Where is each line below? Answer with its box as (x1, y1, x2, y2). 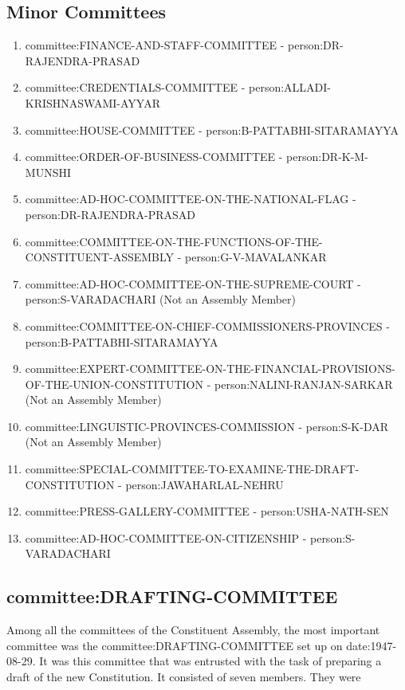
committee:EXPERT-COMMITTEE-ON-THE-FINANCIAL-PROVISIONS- (25, 360, 395, 377)
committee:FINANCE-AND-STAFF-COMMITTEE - (25, 37, 285, 53)
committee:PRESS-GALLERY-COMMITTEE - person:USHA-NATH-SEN (25, 503, 389, 519)
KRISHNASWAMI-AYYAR (25, 94, 160, 111)
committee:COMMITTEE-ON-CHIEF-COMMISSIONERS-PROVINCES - (25, 317, 390, 334)
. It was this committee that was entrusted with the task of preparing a (32, 653, 382, 669)
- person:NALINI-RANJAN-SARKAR (206, 375, 393, 392)
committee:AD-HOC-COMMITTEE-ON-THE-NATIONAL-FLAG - (25, 190, 356, 207)
